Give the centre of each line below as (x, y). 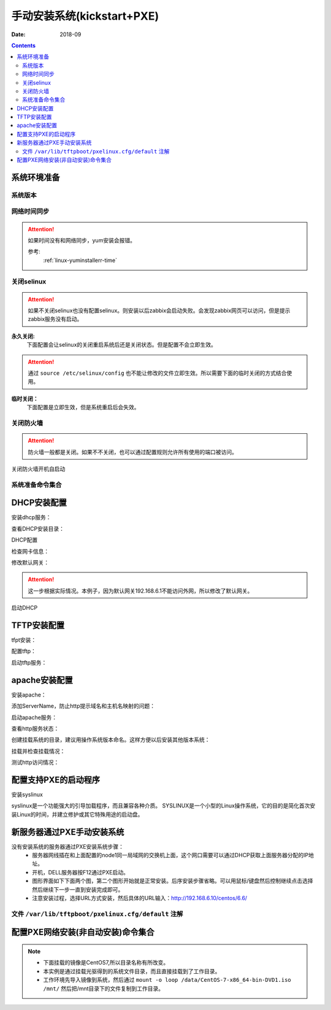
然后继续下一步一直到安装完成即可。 (78, 889)
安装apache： (29, 695)
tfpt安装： (24, 640)
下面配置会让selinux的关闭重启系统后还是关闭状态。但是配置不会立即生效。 (122, 345)
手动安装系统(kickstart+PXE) (85, 16)
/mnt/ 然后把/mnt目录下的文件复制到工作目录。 (104, 989)
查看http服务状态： (35, 728)
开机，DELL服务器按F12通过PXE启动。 (80, 872)
